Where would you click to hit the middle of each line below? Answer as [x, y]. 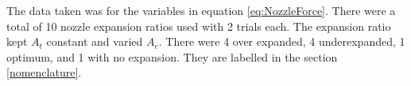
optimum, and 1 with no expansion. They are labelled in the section [172, 56]
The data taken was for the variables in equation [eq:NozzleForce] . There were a [201, 10]
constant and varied [95, 41]
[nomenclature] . [44, 72]
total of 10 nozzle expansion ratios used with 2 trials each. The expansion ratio [199, 26]
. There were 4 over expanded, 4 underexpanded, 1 [282, 41]
